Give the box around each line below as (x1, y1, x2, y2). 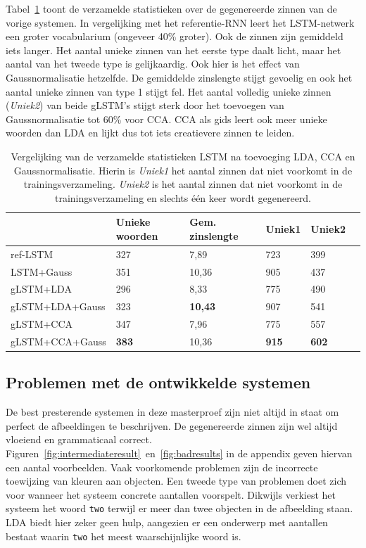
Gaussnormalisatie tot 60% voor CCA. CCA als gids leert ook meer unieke (6, 111, 327, 126)
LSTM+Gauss (11, 264, 72, 279)
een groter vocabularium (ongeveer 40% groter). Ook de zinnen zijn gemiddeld (6, 29, 343, 44)
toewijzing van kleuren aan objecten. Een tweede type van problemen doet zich (6, 473, 347, 488)
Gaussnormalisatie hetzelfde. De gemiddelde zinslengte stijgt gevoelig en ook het (6, 70, 353, 84)
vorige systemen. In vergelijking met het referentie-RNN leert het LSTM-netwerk (6, 15, 355, 30)
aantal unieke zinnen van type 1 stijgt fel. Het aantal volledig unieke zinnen (6, 84, 332, 98)
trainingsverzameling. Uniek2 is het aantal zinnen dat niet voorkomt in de (23, 177, 343, 191)
